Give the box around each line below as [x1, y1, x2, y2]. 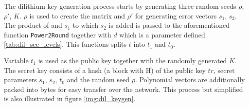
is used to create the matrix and [29, 10, 125, 20]
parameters [4, 74, 37, 85]
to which [72, 20, 98, 30]
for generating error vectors [135, 10, 217, 20]
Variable [4, 55, 29, 66]
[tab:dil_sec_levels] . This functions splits [4, 39, 127, 49]
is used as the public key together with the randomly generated [38, 55, 227, 66]
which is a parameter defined [119, 29, 205, 39]
